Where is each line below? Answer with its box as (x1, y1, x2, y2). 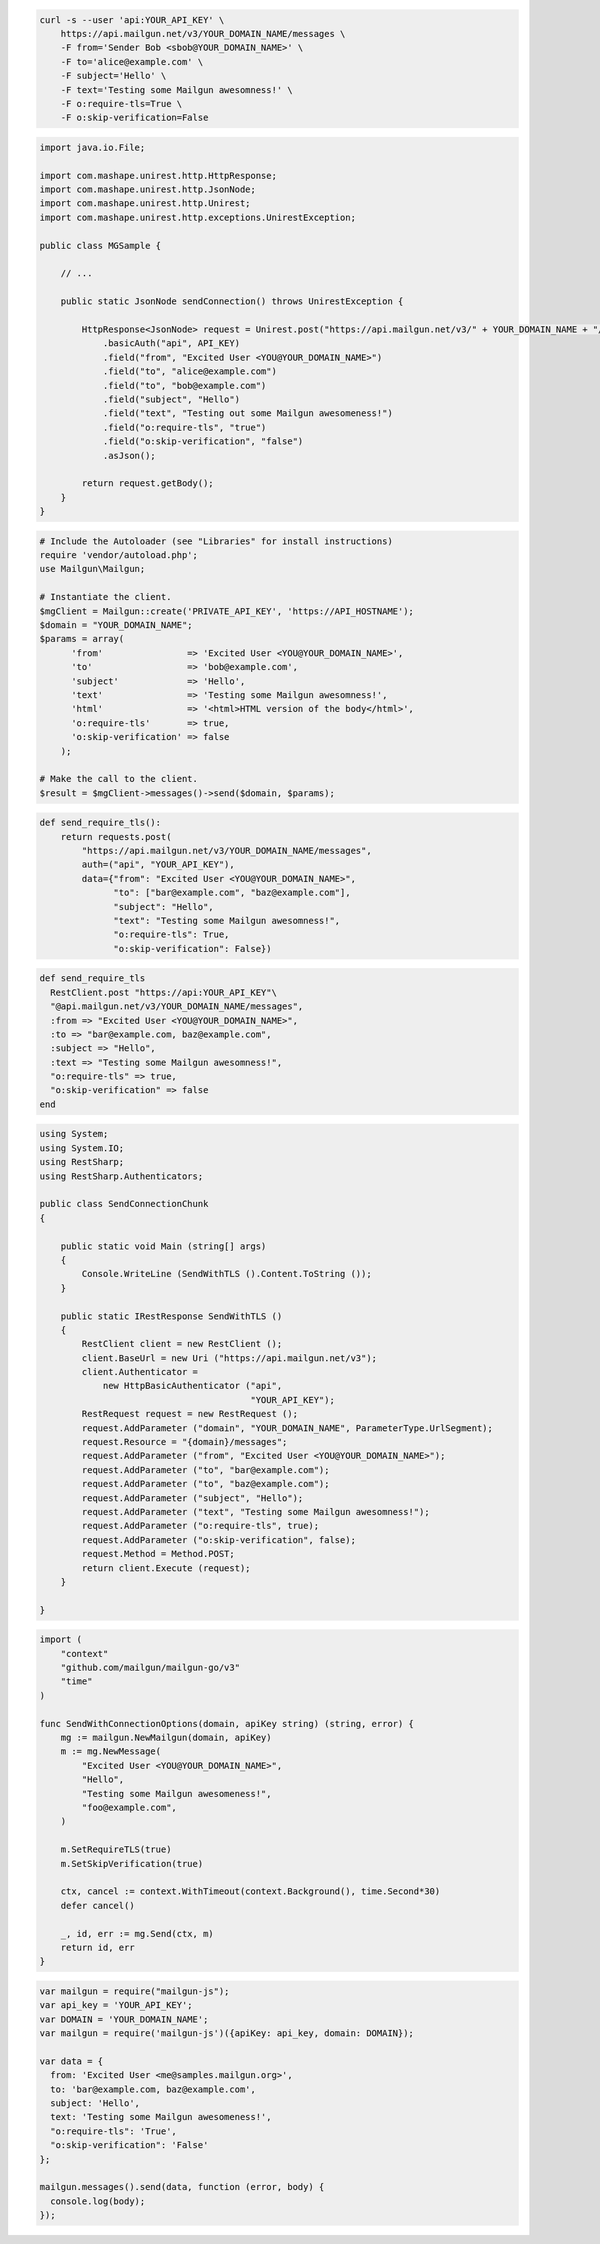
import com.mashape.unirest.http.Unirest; (39, 198, 251, 209)
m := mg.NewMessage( (60, 1746, 162, 1757)
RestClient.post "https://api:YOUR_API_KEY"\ (50, 986, 277, 998)
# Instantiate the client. (39, 591, 172, 603)
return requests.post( (60, 831, 172, 842)
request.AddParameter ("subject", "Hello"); (81, 1492, 304, 1504)
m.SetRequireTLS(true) (60, 1844, 172, 1855)
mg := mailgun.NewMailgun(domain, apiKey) (60, 1732, 272, 1744)
